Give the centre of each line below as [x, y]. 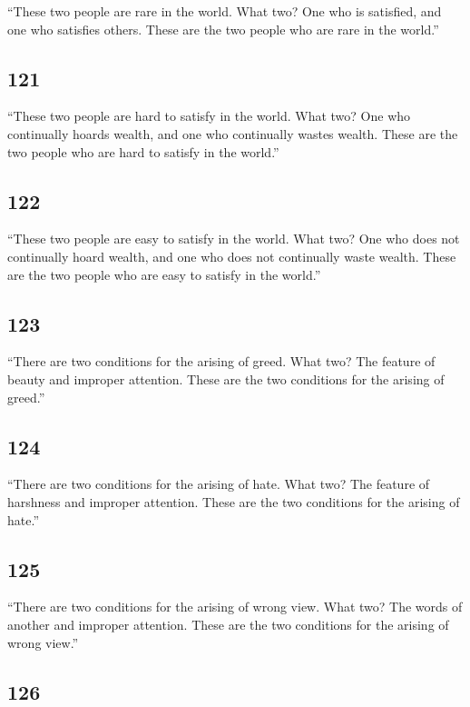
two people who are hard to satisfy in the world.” [143, 151]
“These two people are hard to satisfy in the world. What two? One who [209, 116]
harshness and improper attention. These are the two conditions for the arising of [234, 501]
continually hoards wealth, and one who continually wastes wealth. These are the [233, 133]
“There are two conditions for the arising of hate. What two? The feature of [219, 484]
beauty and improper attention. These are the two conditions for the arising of [226, 378]
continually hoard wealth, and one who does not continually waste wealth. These [232, 256]
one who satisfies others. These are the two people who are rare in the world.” [223, 29]
